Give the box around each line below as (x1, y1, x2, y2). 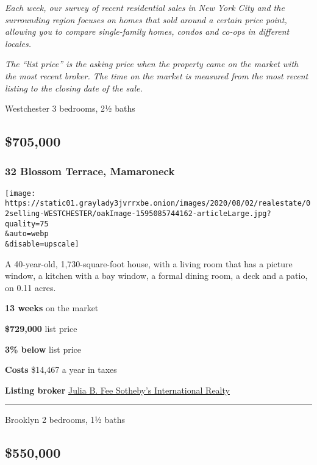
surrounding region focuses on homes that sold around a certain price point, (5, 13, 287, 26)
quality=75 (5, 219, 49, 228)
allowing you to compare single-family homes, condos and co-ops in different (5, 25, 290, 38)
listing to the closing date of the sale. (5, 81, 143, 94)
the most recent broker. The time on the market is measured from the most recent (5, 69, 308, 82)
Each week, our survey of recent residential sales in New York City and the (5, 1, 285, 13)
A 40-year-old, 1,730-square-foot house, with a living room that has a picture (5, 257, 293, 270)
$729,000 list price (5, 322, 77, 335)
